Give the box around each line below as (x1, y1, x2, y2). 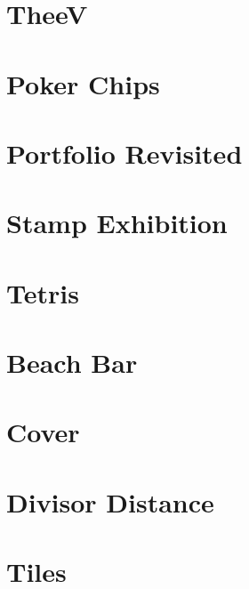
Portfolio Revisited (6, 134, 243, 171)
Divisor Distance (6, 483, 214, 520)
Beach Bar (6, 344, 138, 381)
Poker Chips (6, 65, 160, 101)
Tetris (6, 274, 79, 311)
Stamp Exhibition (6, 205, 228, 241)
